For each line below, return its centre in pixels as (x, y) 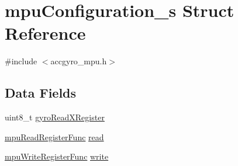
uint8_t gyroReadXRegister (55, 117)
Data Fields (41, 93)
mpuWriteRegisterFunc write (57, 156)
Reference (45, 33)
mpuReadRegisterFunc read (54, 136)
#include (21, 61)
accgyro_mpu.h (79, 61)
